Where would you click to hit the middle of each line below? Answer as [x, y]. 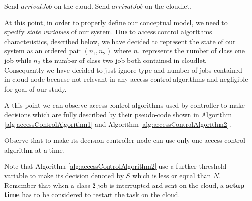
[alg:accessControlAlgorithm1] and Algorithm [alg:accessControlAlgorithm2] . [118, 124]
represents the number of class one [194, 51]
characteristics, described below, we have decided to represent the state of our [120, 41]
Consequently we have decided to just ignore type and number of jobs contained [123, 70]
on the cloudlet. [168, 6]
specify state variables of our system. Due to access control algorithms [108, 32]
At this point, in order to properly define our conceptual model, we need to [116, 22]
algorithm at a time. [34, 149]
